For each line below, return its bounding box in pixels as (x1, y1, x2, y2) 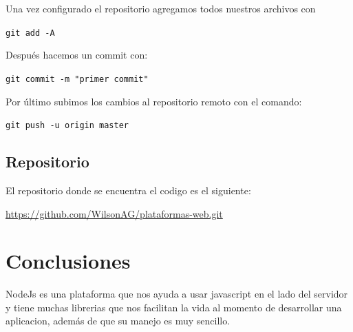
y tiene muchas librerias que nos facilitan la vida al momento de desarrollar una (6, 300, 342, 314)
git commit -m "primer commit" (6, 74, 149, 84)
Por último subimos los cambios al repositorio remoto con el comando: (6, 94, 302, 108)
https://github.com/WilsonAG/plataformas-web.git (6, 206, 223, 220)
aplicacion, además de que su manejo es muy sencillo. (6, 313, 231, 328)
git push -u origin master (6, 121, 129, 131)
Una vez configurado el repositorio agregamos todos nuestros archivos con (6, 1, 316, 15)
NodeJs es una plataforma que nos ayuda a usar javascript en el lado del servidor (6, 287, 348, 301)
